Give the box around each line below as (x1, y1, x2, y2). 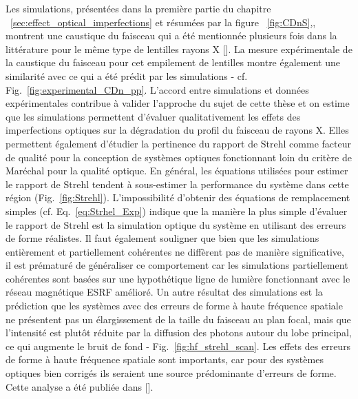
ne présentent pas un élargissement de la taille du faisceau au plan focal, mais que (6, 311, 351, 326)
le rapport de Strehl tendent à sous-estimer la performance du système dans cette (6, 176, 349, 191)
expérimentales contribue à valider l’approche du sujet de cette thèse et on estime (6, 96, 350, 110)
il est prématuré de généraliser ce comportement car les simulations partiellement (6, 258, 348, 272)
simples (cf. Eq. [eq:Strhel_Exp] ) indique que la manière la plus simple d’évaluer (6, 203, 348, 218)
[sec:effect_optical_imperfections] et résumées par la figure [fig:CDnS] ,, (10, 14, 316, 29)
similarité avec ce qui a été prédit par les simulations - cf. (6, 68, 248, 83)
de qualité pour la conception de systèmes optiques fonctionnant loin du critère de (6, 150, 352, 164)
